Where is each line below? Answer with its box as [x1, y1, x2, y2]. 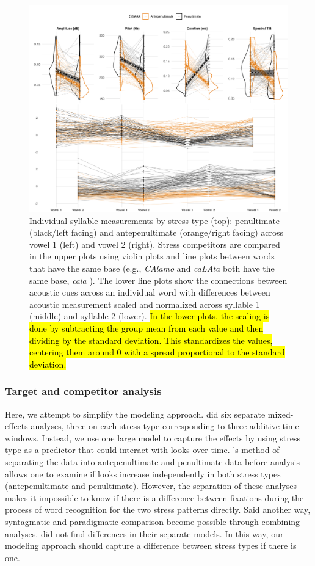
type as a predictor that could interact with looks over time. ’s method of [5, 443, 280, 456]
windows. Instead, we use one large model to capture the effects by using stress [5, 431, 301, 444]
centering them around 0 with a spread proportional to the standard [29, 346, 285, 358]
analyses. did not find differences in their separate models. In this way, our [5, 527, 284, 540]
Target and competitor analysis [5, 383, 162, 399]
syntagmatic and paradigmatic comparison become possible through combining [5, 515, 300, 528]
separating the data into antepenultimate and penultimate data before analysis [5, 455, 300, 468]
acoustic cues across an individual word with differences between [29, 286, 270, 299]
